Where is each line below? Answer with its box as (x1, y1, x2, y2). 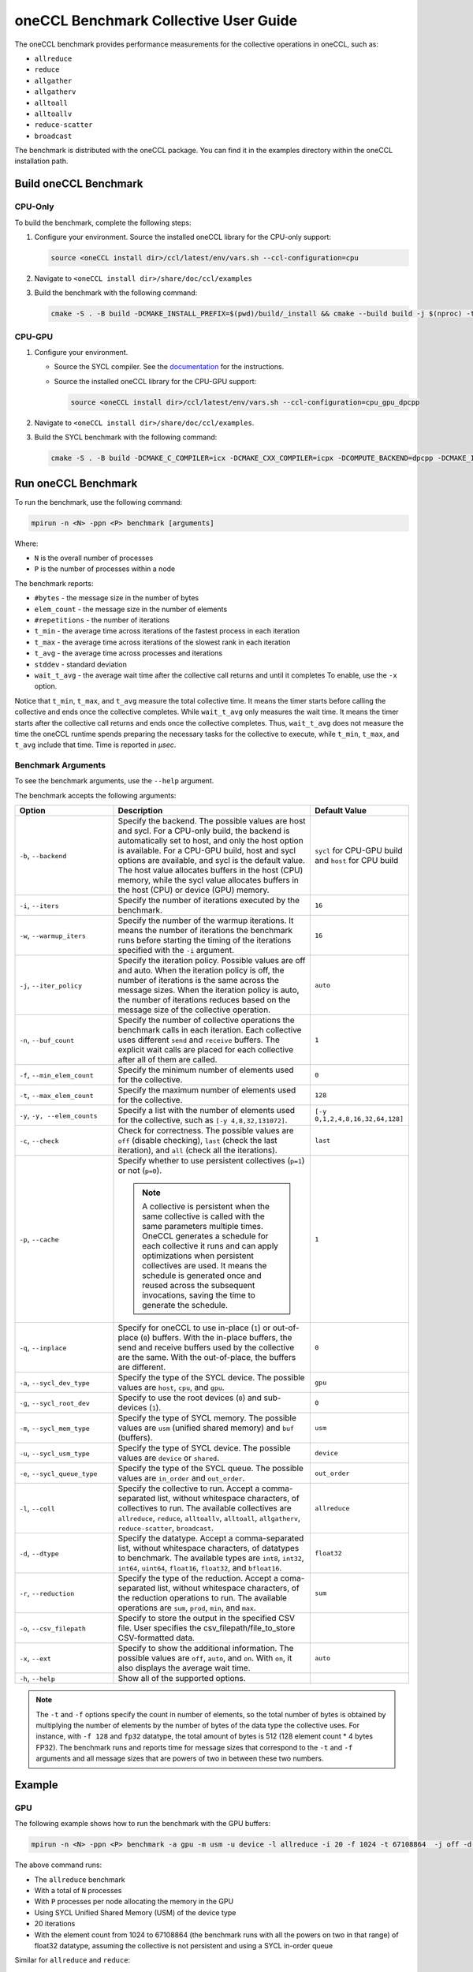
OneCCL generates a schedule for (142, 1231, 269, 1242)
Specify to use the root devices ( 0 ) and (117, 1392, 262, 1403)
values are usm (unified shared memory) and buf (117, 1422, 295, 1433)
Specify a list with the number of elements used (117, 1105, 296, 1116)
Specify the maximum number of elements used (117, 1085, 296, 1096)
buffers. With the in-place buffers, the (152, 1332, 292, 1343)
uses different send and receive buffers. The (117, 1034, 280, 1045)
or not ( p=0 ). (117, 1165, 162, 1176)
